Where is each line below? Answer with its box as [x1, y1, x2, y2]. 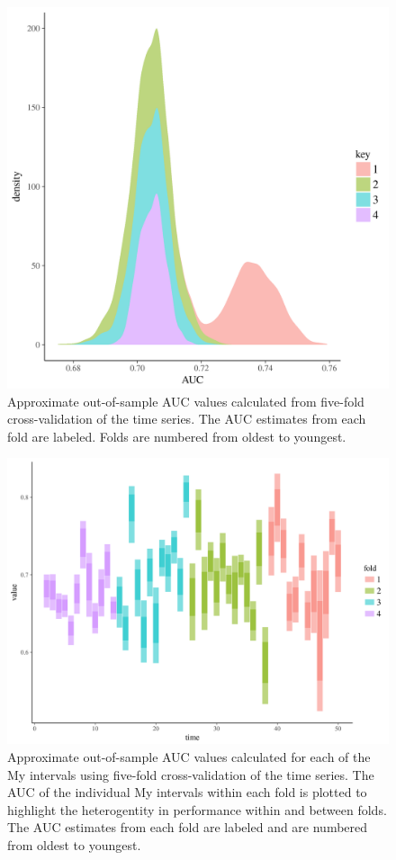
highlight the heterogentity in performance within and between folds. [7, 800, 387, 819]
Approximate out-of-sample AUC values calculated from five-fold [7, 391, 364, 410]
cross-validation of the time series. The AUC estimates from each [7, 409, 366, 428]
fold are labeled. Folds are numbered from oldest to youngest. [7, 426, 346, 445]
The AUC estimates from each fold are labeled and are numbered [7, 818, 368, 837]
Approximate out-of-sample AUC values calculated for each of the [7, 747, 371, 766]
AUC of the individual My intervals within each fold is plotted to [7, 783, 367, 802]
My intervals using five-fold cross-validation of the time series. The [7, 765, 374, 784]
